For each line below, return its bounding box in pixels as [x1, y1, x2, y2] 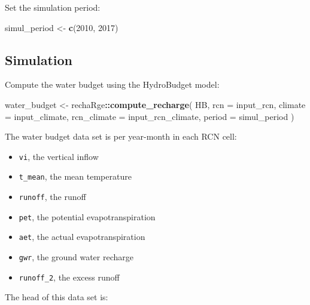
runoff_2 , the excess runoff [19, 270, 120, 283]
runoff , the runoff [19, 190, 86, 203]
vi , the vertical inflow [19, 150, 99, 162]
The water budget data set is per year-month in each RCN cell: [5, 130, 237, 143]
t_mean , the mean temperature [19, 170, 132, 183]
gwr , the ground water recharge [19, 251, 133, 263]
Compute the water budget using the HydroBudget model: [5, 78, 220, 91]
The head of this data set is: [5, 291, 108, 303]
